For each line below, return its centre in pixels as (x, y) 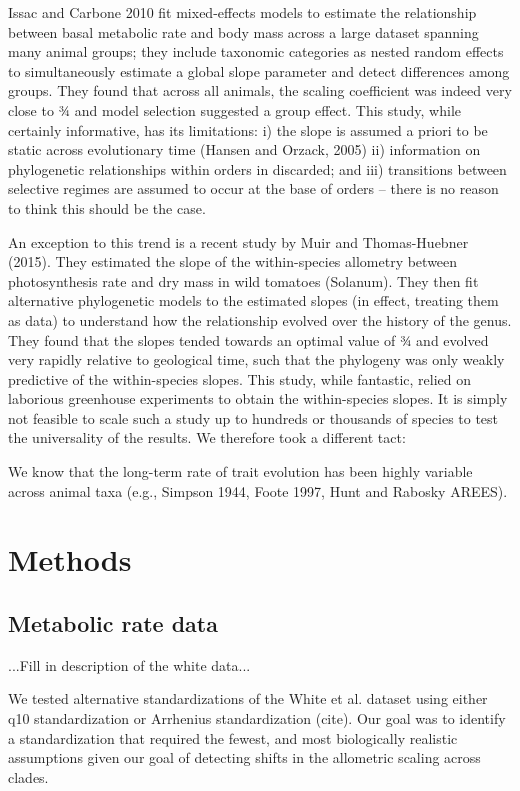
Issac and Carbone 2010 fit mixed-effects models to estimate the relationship (242, 12)
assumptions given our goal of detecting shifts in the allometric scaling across (244, 757)
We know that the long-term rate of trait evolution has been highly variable (240, 471)
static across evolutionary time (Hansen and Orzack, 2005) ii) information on (244, 149)
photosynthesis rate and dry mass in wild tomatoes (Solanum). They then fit (243, 280)
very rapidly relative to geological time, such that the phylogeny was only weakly (256, 359)
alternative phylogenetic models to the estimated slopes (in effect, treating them (253, 300)
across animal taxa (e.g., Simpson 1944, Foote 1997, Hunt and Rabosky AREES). (258, 490)
